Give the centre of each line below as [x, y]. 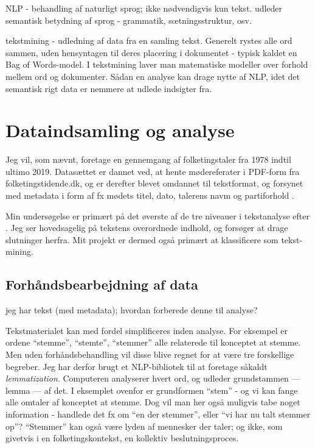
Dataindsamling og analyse [120, 130]
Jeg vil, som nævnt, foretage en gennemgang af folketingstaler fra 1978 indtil [148, 159]
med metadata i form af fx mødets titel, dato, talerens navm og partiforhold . [150, 195]
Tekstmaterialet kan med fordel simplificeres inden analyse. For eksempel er [147, 330]
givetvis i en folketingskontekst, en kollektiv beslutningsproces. [122, 438]
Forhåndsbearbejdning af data [102, 284]
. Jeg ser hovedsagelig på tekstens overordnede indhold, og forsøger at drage [147, 228]
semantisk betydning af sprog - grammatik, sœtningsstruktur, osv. [129, 20]
